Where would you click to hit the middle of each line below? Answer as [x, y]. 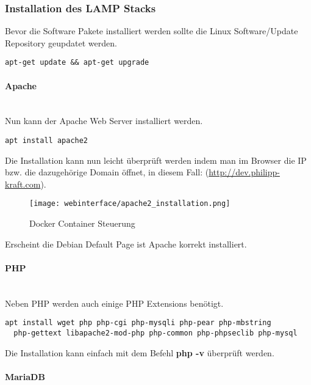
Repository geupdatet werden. [61, 42]
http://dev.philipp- [244, 172]
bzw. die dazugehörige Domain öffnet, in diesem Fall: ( [107, 172]
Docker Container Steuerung [82, 223]
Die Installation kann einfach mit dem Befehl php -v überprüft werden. [140, 352]
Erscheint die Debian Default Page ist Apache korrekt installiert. [126, 244]
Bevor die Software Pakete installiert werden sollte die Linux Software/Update [152, 31]
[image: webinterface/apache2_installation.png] [130, 204]
